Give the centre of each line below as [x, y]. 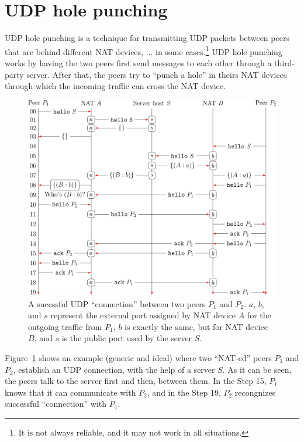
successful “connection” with [56, 404]
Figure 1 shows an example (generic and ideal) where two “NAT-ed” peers [138, 358]
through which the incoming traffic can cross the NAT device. [115, 86]
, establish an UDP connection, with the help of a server [114, 369]
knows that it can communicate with [70, 392]
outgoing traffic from [65, 326]
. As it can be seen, [257, 369]
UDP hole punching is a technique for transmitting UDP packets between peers [147, 38]
